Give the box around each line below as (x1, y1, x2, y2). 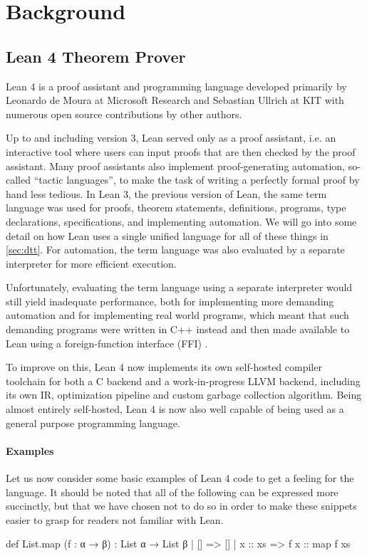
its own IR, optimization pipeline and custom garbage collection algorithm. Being (6, 387, 362, 402)
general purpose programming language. (6, 415, 180, 430)
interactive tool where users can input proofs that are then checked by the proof (6, 144, 356, 159)
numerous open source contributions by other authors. (6, 106, 242, 121)
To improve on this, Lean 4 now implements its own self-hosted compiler (6, 360, 322, 374)
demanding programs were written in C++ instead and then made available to (6, 322, 350, 337)
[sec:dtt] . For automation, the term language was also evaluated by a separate (6, 242, 345, 257)
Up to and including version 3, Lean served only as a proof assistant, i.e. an (6, 130, 336, 145)
